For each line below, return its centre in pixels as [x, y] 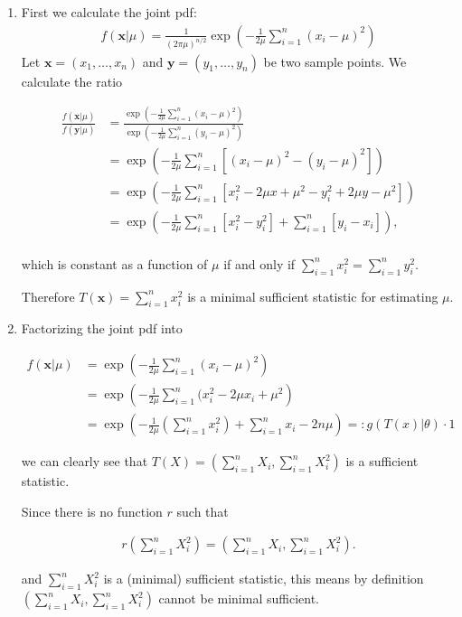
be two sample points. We [335, 61]
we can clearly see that [85, 461]
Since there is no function [92, 511]
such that [203, 511]
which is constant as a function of [114, 263]
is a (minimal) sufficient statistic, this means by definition [264, 579]
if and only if [259, 263]
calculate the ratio [72, 81]
